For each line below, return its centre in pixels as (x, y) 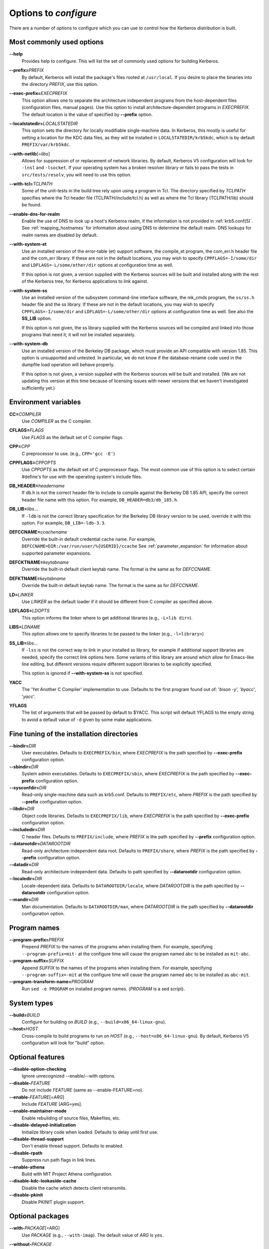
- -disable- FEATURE (30, 1083)
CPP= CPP (20, 447)
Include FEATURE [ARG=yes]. (52, 1104)
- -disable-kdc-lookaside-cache (43, 1181)
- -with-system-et (28, 244)
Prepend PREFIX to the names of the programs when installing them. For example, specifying (117, 947)
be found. (32, 205)
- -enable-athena (27, 1167)
